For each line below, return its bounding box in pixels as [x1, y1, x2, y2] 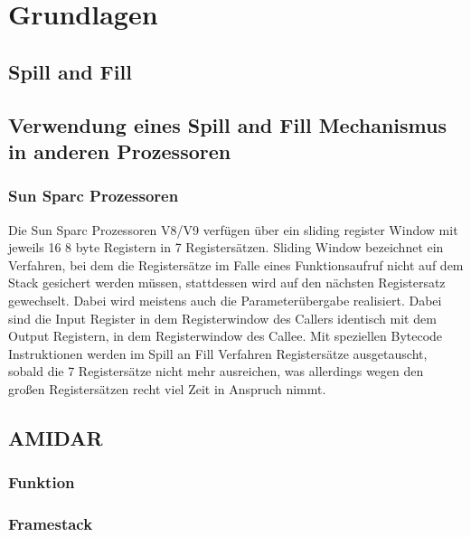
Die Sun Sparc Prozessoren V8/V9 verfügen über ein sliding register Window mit [8, 220, 458, 239]
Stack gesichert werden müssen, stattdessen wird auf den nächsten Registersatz [8, 273, 446, 292]
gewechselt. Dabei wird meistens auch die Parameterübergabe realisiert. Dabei [8, 290, 442, 309]
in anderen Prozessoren [8, 137, 231, 165]
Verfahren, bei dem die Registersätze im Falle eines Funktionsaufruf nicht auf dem [8, 255, 464, 274]
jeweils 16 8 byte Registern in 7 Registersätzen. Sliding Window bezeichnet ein [8, 238, 444, 257]
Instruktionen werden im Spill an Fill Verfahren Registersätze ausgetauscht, [8, 344, 428, 363]
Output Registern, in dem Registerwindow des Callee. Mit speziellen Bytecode [8, 326, 443, 345]
